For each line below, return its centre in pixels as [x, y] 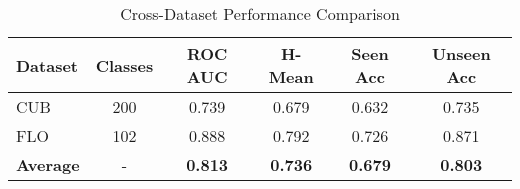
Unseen [461, 53]
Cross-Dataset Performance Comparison [260, 13]
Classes [124, 65]
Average [48, 164]
